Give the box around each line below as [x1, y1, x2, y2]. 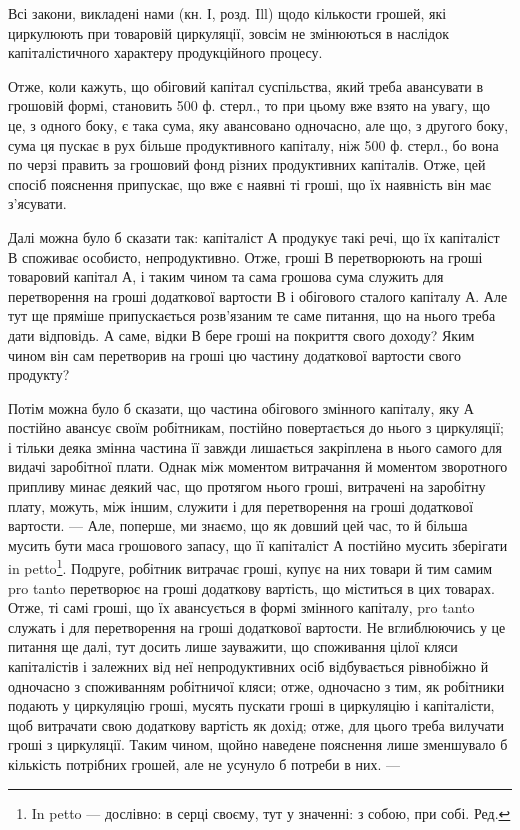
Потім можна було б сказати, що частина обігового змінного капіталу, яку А [8, 397, 474, 418]
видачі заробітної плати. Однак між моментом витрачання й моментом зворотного [8, 456, 508, 477]
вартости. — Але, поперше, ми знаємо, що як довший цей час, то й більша [8, 515, 468, 536]
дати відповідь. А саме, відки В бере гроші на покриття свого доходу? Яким [8, 324, 475, 345]
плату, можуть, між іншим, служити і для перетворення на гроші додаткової [8, 495, 474, 516]
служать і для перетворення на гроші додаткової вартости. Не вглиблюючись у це [8, 616, 506, 637]
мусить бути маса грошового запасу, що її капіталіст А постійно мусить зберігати [8, 534, 508, 555]
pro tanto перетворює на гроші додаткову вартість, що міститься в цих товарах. [8, 577, 495, 598]
